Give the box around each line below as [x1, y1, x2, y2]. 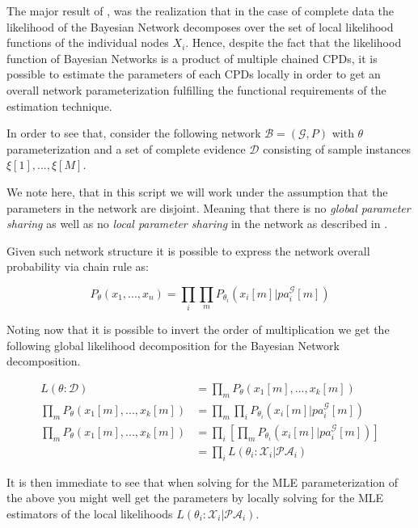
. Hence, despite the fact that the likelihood [185, 34, 402, 51]
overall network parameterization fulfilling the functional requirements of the [6, 81, 386, 98]
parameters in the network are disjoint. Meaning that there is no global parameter [6, 199, 411, 216]
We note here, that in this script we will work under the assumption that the [6, 183, 388, 200]
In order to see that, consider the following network [6, 125, 261, 142]
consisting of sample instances [263, 140, 411, 157]
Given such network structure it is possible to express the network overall [6, 242, 370, 259]
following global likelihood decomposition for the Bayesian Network [6, 336, 340, 353]
